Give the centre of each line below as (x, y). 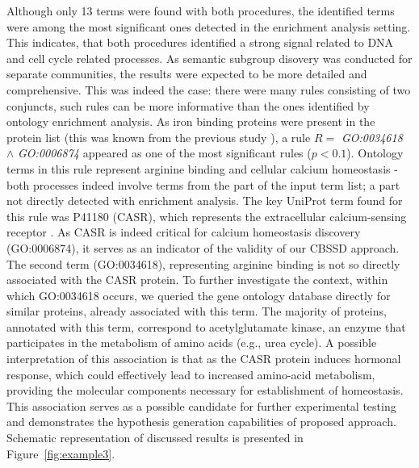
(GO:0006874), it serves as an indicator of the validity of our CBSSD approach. (203, 247)
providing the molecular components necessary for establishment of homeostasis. (205, 390)
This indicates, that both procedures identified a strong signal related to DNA (200, 42)
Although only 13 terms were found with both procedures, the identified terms (201, 10)
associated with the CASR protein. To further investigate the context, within (197, 280)
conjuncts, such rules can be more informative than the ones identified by (188, 105)
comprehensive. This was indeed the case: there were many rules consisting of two (209, 89)
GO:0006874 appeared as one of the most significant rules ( (165, 153)
